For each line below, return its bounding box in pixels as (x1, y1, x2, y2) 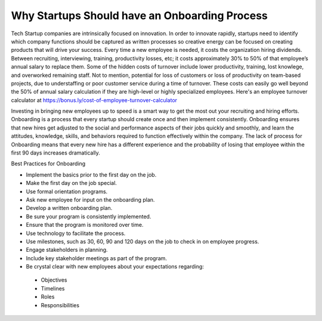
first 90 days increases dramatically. (11, 149, 101, 156)
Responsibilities (41, 301, 80, 308)
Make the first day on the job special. (26, 180, 117, 187)
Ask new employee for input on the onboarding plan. (26, 196, 155, 203)
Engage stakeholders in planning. (26, 246, 108, 254)
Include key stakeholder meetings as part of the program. (26, 254, 167, 262)
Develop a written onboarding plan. (26, 205, 113, 212)
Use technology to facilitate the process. (26, 230, 126, 237)
